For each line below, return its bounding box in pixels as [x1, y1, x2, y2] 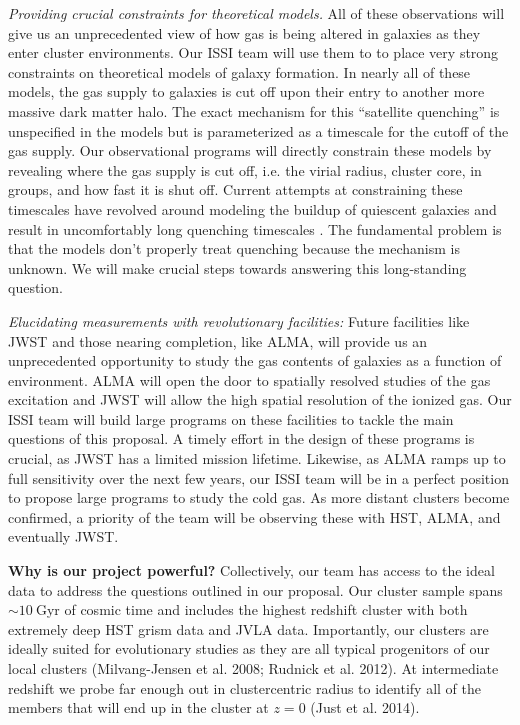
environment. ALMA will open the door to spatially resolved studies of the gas [8, 369, 491, 390]
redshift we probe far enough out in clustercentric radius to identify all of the [8, 677, 482, 698]
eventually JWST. [8, 526, 119, 547]
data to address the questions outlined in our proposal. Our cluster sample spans [8, 579, 503, 600]
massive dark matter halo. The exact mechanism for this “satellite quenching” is [8, 100, 500, 121]
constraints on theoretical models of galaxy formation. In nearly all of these [8, 61, 471, 82]
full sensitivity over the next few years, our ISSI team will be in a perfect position [8, 467, 509, 488]
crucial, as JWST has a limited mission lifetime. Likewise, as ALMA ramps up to [8, 448, 506, 469]
